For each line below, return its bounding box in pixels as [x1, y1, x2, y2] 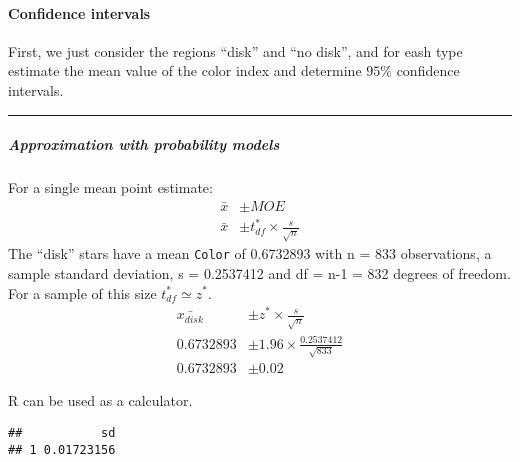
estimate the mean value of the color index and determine [8, 60, 362, 81]
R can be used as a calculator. [8, 390, 193, 411]
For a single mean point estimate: [8, 177, 213, 198]
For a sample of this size [8, 282, 157, 303]
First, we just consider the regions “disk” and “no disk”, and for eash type [8, 40, 463, 61]
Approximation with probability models [8, 134, 280, 155]
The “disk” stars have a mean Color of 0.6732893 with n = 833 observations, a [8, 243, 492, 264]
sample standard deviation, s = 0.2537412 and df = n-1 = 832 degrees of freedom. [8, 262, 511, 283]
